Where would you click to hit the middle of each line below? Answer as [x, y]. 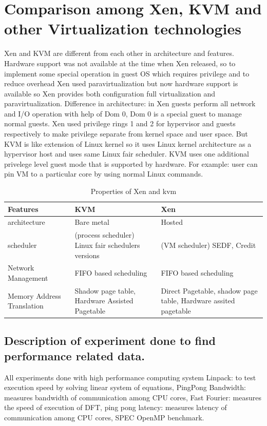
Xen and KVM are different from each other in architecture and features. [119, 53]
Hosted [172, 222]
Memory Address [34, 295]
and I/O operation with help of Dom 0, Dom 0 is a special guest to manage [123, 113]
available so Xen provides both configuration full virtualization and [110, 93]
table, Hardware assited [198, 301]
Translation [26, 306]
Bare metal [92, 222]
